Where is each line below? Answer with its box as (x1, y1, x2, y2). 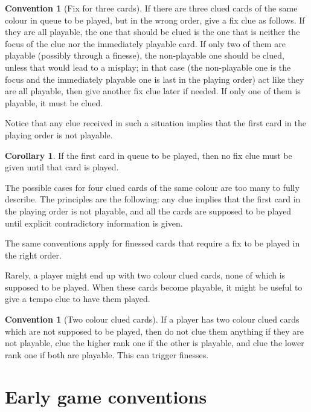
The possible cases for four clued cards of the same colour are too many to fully (5, 181, 300, 193)
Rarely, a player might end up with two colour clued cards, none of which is (5, 269, 286, 282)
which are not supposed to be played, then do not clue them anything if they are (5, 324, 304, 337)
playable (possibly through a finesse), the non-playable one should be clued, (5, 49, 284, 62)
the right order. (5, 248, 62, 261)
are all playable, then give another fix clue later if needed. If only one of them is (5, 85, 301, 97)
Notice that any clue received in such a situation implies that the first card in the (5, 117, 306, 129)
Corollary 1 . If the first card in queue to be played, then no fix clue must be (5, 149, 292, 161)
